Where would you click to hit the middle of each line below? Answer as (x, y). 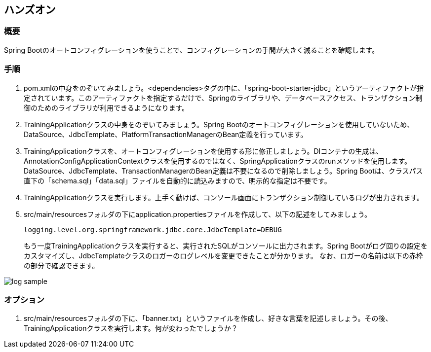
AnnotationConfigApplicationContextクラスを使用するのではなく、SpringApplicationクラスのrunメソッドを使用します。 (217, 161)
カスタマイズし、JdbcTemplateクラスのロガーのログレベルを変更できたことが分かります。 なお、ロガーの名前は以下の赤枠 (223, 255)
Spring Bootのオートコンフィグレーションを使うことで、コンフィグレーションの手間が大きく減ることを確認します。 (192, 50)
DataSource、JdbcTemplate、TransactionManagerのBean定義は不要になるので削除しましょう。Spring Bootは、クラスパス (223, 171)
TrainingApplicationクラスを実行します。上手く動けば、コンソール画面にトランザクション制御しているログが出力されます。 (224, 197)
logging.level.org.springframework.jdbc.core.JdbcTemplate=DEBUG (153, 229)
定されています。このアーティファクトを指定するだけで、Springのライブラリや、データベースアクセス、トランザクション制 (223, 98)
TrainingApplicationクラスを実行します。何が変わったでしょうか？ (131, 328)
